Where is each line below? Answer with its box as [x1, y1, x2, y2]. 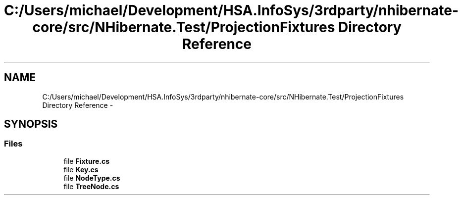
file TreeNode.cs [63, 182, 119, 191]
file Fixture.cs [63, 156, 110, 165]
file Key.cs [63, 165, 99, 174]
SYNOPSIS [4, 118, 58, 131]
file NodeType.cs [63, 173, 120, 182]
